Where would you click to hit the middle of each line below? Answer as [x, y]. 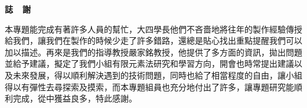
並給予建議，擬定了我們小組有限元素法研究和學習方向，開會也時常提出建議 [149, 63]
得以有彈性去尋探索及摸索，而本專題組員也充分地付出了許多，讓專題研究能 [149, 86]
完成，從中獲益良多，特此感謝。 [75, 98]
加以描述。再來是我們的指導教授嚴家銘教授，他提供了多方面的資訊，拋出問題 [153, 52]
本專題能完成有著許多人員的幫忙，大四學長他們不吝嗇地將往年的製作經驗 [145, 29]
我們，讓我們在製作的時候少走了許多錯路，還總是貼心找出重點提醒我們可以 [157, 40]
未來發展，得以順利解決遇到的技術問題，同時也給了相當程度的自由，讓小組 [157, 75]
